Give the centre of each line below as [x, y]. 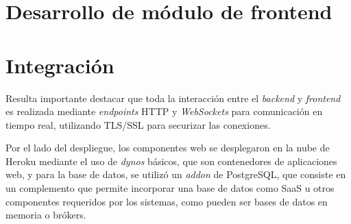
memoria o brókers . [46, 215]
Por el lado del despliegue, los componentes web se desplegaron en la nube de [168, 148]
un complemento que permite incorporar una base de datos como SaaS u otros [170, 188]
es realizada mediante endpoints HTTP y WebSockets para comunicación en [164, 111]
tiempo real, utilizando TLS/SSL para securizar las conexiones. [138, 124]
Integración [60, 65]
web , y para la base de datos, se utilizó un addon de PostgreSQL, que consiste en [176, 174]
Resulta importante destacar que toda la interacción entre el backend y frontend [173, 98]
